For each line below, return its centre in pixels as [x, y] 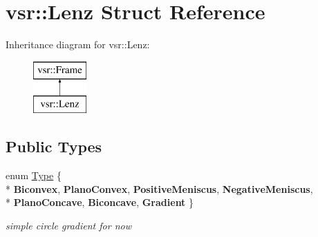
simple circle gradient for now [68, 225]
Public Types [54, 146]
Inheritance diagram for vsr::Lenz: [78, 44]
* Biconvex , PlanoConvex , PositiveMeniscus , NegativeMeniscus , [159, 188]
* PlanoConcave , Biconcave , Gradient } [100, 202]
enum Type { [34, 175]
